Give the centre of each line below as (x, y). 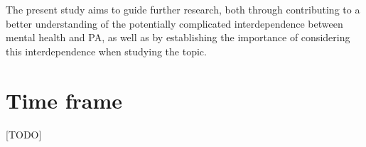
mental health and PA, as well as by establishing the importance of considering (178, 37)
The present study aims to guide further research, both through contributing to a (183, 9)
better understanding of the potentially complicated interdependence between (174, 23)
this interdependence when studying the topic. (106, 51)
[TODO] (24, 134)
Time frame (64, 100)
